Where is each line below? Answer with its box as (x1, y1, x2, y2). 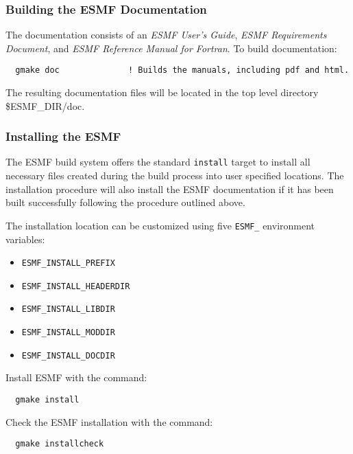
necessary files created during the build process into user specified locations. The (5, 168, 344, 183)
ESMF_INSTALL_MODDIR (21, 328, 115, 338)
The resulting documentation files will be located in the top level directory (5, 85, 319, 100)
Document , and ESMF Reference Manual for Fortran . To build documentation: (5, 41, 337, 55)
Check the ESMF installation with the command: (5, 414, 213, 429)
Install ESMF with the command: (5, 370, 147, 385)
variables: (5, 231, 45, 246)
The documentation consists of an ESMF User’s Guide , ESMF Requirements (5, 27, 327, 42)
